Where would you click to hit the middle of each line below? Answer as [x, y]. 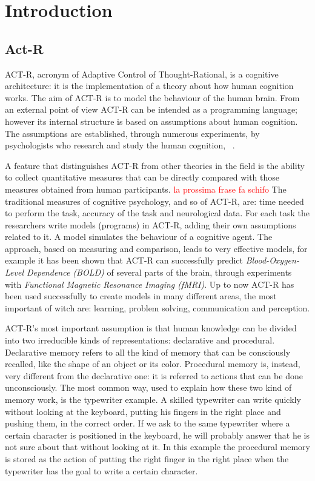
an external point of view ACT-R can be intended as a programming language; [151, 109]
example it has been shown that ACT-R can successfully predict [124, 260]
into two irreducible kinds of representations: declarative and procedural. [140, 340]
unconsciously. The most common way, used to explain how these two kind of [148, 387]
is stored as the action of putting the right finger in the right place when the [147, 458]
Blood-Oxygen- [272, 260]
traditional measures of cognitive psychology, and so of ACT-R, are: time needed [154, 201]
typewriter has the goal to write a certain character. [101, 470]
